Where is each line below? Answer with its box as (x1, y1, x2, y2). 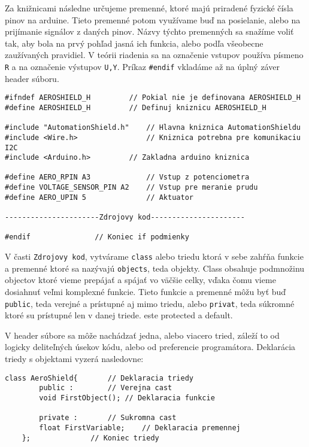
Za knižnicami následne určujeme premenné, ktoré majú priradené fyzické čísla (5, 2, 293, 14)
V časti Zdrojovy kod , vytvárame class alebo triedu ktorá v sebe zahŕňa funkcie (5, 250, 304, 263)
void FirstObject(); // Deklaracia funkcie (39, 393, 215, 402)
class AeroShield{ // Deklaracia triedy (5, 373, 193, 382)
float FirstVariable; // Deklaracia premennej (39, 423, 241, 432)
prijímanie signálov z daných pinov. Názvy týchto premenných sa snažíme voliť (5, 25, 294, 38)
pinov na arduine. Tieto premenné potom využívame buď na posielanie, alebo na (5, 13, 301, 26)
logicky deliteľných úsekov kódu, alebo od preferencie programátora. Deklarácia (5, 340, 296, 353)
